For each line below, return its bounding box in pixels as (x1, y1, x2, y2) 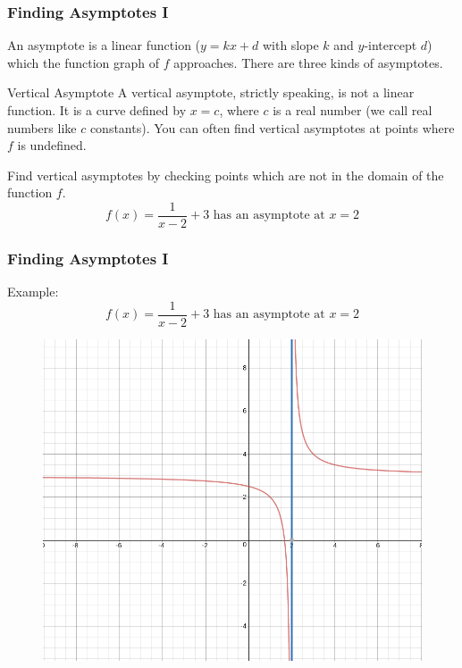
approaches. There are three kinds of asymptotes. (173, 53, 443, 71)
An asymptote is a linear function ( (7, 36, 201, 54)
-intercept (364, 36, 417, 54)
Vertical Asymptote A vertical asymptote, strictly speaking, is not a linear (7, 83, 415, 102)
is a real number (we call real (273, 101, 433, 119)
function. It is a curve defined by (7, 101, 187, 119)
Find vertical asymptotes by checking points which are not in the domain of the (7, 165, 444, 184)
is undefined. (17, 136, 87, 154)
